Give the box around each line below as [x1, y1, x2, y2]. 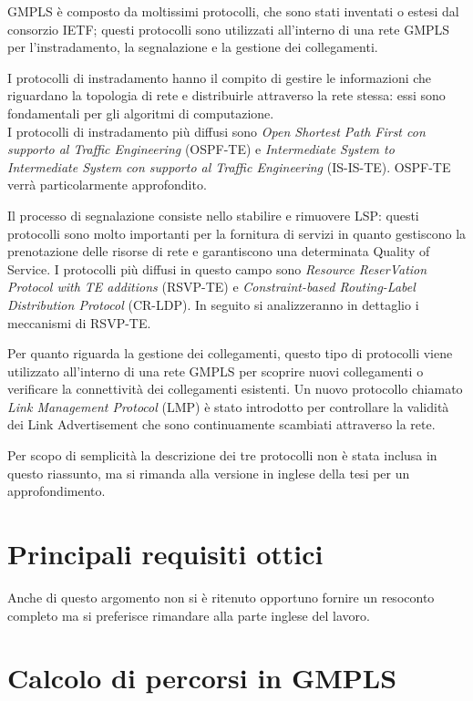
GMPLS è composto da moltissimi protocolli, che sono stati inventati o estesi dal [7, 2, 459, 20]
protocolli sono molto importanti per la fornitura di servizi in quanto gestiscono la [7, 223, 467, 242]
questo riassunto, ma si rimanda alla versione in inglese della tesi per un [7, 463, 410, 482]
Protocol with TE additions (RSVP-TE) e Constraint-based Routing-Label [7, 277, 416, 296]
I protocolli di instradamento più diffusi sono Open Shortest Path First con [7, 121, 426, 140]
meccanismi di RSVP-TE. [7, 313, 151, 332]
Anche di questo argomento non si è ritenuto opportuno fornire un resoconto [7, 587, 435, 606]
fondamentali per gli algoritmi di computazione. [7, 103, 274, 122]
